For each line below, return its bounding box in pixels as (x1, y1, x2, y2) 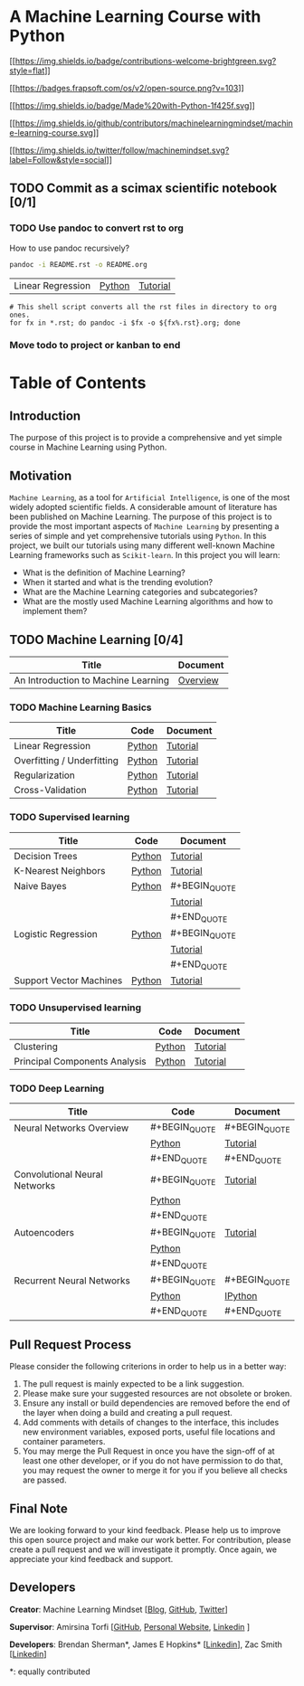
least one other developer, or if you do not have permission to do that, (22, 1455, 283, 1466)
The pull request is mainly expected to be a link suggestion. (22, 1378, 244, 1389)
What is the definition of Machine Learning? (22, 567, 185, 578)
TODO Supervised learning (9, 811, 130, 824)
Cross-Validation (14, 784, 88, 797)
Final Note (9, 1501, 68, 1516)
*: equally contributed (9, 1666, 90, 1677)
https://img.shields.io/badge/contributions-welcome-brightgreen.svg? (14, 55, 277, 66)
